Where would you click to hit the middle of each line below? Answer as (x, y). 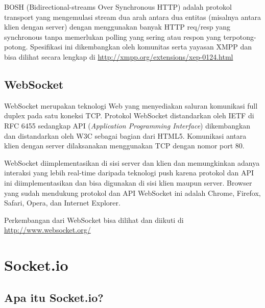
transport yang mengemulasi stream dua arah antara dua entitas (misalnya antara (133, 17)
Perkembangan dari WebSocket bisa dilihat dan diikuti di (94, 220)
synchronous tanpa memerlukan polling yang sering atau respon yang (113, 36)
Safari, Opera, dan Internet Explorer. (62, 203)
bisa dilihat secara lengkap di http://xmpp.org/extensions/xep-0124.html (119, 56)
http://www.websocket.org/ (47, 230)
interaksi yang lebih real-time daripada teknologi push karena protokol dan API (129, 173)
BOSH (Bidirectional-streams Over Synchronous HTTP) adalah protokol (118, 7)
